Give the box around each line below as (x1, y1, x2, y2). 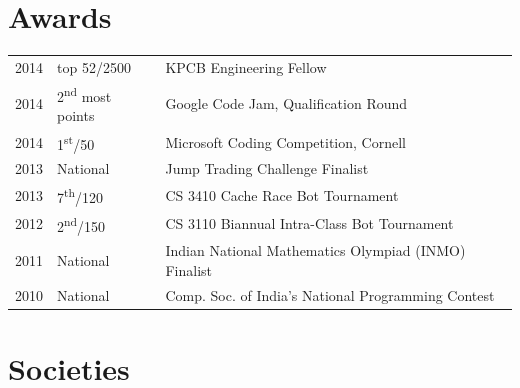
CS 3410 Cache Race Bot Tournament (165, 184, 399, 205)
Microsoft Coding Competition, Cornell (165, 131, 406, 152)
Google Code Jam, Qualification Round (165, 93, 408, 114)
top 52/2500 (57, 56, 131, 77)
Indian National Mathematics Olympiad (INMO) (165, 240, 466, 261)
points (57, 104, 95, 125)
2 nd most (57, 82, 112, 106)
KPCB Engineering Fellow (165, 56, 327, 77)
